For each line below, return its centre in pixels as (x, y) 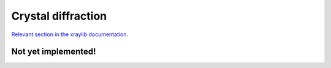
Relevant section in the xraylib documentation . (70, 34)
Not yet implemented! (54, 52)
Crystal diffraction (59, 16)
